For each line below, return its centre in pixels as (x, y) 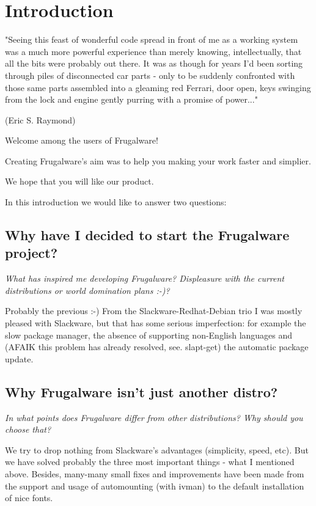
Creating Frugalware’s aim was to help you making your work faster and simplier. (158, 160)
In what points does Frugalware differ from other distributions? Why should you (154, 417)
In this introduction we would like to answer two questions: (116, 202)
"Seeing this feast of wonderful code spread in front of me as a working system (152, 39)
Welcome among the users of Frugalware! (82, 140)
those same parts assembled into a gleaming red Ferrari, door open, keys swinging (158, 87)
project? (31, 253)
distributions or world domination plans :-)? (87, 290)
